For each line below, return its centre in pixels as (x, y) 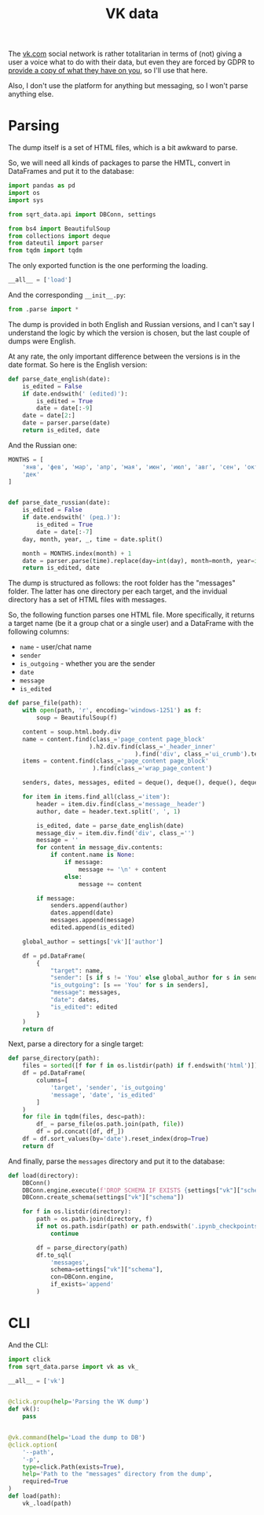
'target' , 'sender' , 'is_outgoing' (108, 1087)
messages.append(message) (92, 921)
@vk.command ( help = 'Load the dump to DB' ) (77, 1438)
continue (64, 1234)
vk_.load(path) (47, 1503)
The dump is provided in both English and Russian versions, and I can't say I (131, 324)
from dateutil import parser (56, 243)
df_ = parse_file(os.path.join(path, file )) (110, 1124)
